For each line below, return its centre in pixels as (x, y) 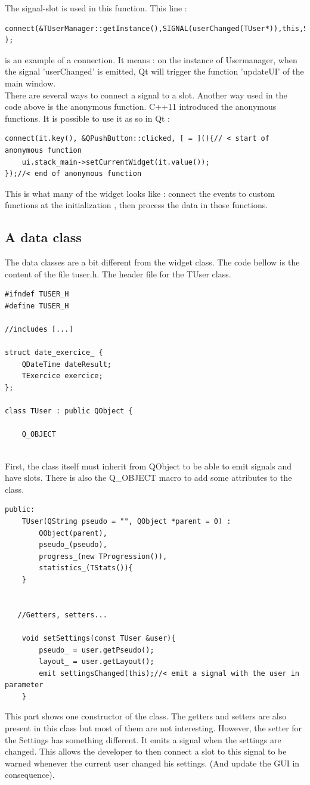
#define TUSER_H (37, 306)
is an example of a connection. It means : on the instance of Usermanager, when (151, 59)
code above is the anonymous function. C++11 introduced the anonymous (141, 106)
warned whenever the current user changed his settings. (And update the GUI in (152, 763)
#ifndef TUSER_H (37, 294)
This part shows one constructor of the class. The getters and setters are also (146, 716)
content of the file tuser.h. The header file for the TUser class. (118, 273)
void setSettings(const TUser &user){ (99, 638)
